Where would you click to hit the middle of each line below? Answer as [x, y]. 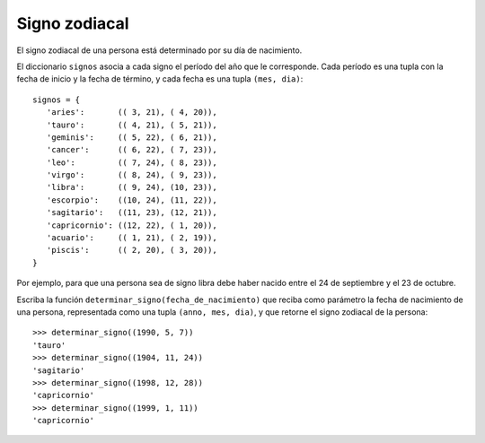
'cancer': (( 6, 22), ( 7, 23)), [132, 150]
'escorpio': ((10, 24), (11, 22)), [132, 200]
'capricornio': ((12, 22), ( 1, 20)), [132, 225]
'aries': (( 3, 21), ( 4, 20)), [132, 113]
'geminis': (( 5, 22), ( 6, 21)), [132, 137]
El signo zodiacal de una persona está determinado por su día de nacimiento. [159, 50]
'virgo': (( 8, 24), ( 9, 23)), [132, 175]
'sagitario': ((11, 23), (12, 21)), [132, 213]
